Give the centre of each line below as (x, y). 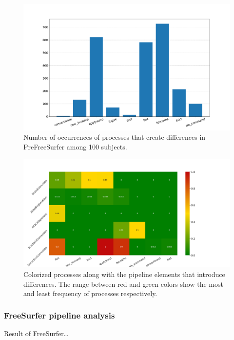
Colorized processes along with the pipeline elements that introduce (124, 274)
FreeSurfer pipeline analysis (59, 315)
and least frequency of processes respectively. (90, 293)
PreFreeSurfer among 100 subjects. (75, 146)
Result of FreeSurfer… (36, 333)
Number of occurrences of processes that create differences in (115, 137)
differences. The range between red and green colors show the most (123, 284)
